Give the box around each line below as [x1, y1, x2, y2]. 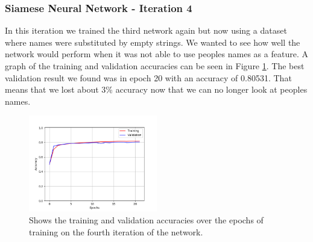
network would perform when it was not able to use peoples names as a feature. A [5, 48, 308, 60]
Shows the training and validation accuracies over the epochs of [29, 213, 264, 226]
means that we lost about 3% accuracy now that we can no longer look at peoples [5, 83, 308, 96]
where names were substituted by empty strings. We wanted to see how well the [5, 36, 300, 48]
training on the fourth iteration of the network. [29, 225, 203, 238]
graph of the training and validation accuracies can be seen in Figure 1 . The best [5, 60, 305, 72]
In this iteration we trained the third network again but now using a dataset [5, 24, 287, 37]
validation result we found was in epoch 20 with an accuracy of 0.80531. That [5, 71, 292, 84]
